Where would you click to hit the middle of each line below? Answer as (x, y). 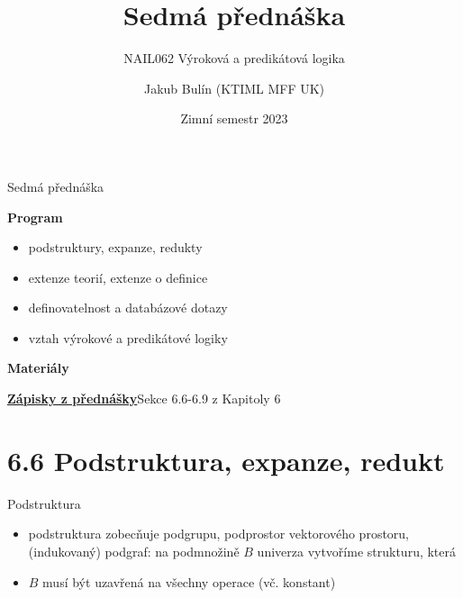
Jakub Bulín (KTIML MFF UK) (234, 88)
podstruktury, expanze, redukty (115, 247)
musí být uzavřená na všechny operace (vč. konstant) (189, 581)
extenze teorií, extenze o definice (118, 277)
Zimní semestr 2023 (234, 118)
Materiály (38, 368)
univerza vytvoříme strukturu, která (357, 551)
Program (35, 217)
